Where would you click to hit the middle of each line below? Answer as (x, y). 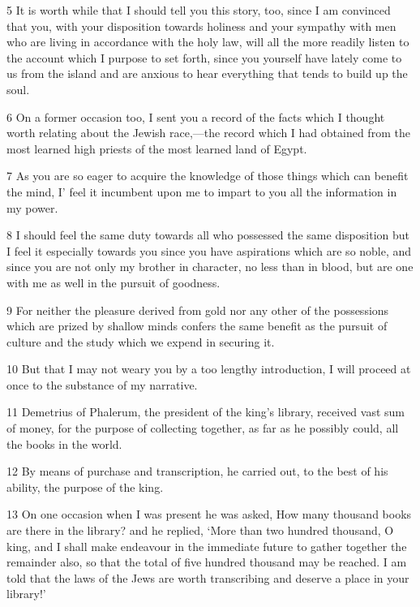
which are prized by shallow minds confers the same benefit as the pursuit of (197, 326)
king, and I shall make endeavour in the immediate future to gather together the (207, 546)
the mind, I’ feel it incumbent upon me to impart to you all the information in (202, 191)
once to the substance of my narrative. (102, 384)
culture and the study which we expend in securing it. (141, 341)
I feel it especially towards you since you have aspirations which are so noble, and (209, 250)
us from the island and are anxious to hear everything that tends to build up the (207, 73)
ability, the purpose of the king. (85, 486)
